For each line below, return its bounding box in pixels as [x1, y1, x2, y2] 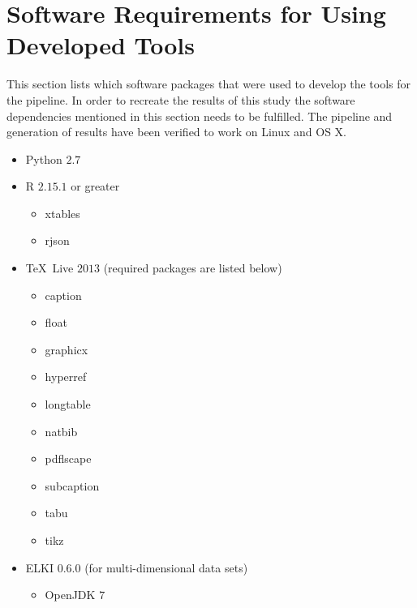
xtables [45, 204, 80, 221]
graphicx [45, 340, 88, 358]
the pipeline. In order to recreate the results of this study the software [6, 91, 355, 108]
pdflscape [45, 450, 92, 467]
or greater [71, 178, 120, 195]
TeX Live [25, 259, 74, 276]
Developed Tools [6, 28, 195, 62]
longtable [45, 396, 91, 413]
